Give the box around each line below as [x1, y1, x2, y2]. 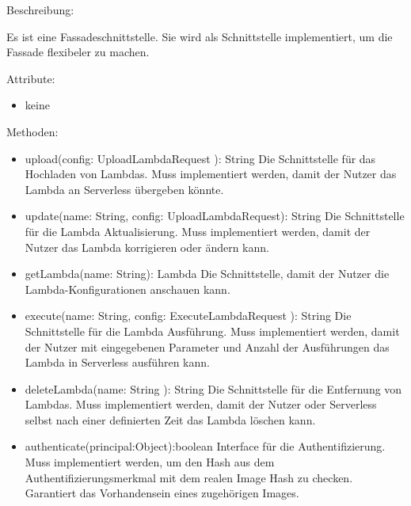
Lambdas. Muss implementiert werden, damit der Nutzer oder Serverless [25, 396, 377, 413]
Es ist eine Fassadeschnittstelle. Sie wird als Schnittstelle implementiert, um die [6, 28, 393, 44]
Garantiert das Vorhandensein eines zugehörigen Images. [25, 485, 299, 501]
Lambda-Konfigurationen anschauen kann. [25, 280, 230, 297]
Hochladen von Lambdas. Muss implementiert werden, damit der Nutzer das [25, 165, 397, 182]
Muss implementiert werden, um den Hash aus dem [25, 454, 275, 470]
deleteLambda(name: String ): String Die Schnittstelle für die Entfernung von [25, 380, 402, 397]
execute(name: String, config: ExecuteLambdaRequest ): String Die [25, 307, 352, 324]
